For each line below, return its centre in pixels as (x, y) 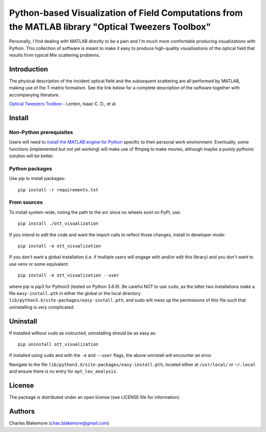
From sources (26, 202)
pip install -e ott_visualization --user (68, 275)
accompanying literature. (34, 95)
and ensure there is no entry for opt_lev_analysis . (63, 371)
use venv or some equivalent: (39, 264)
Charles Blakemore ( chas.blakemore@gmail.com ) (59, 423)
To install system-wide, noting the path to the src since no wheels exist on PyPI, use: (95, 212)
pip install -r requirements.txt (58, 190)
